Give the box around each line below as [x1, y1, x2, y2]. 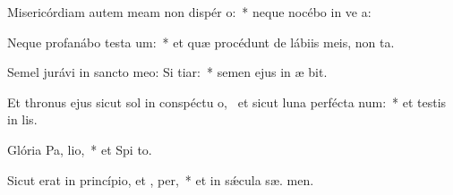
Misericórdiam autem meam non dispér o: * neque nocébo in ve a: [7, 3, 372, 21]
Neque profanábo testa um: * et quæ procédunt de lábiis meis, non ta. [7, 32, 395, 51]
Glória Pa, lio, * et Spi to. [7, 140, 152, 158]
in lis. [7, 110, 38, 129]
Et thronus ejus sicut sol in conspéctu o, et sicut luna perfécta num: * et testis [7, 92, 447, 111]
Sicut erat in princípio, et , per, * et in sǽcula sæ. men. [7, 170, 314, 189]
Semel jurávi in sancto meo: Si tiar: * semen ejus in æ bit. [7, 63, 328, 81]
